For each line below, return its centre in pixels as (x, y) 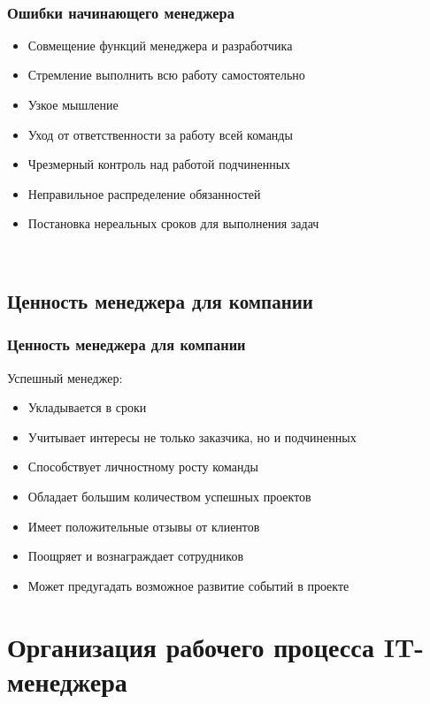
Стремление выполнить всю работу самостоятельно (166, 75)
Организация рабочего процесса (191, 646)
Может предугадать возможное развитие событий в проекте (188, 585)
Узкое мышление (73, 104)
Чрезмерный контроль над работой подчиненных (159, 164)
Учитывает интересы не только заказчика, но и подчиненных (192, 436)
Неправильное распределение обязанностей (144, 193)
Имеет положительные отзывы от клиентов (144, 526)
